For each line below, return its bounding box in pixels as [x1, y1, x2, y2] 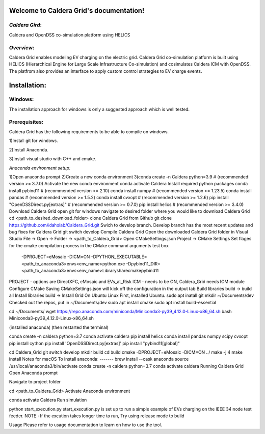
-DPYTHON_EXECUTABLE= [91, 254, 147, 260]
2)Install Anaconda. [9, 146, 49, 152]
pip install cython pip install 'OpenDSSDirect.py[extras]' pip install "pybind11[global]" [9, 340, 180, 346]
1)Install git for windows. [9, 138, 58, 144]
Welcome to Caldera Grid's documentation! [9, 6, 145, 15]
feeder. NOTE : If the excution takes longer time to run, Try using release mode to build [9, 413, 185, 419]
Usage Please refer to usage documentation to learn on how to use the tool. [9, 422, 162, 428]
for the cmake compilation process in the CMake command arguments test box [9, 242, 169, 248]
